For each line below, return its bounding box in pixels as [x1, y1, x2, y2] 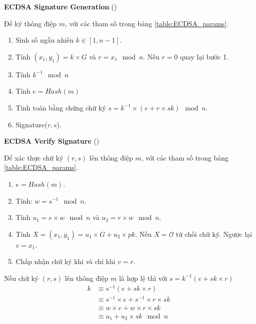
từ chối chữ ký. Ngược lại [176, 228, 252, 239]
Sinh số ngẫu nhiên [15, 35, 74, 45]
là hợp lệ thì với [119, 272, 167, 283]
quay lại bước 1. [180, 51, 229, 61]
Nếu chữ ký [4, 272, 39, 283]
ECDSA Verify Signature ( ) [4, 136, 100, 146]
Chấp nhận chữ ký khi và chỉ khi [15, 256, 115, 267]
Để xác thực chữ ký [4, 152, 63, 162]
